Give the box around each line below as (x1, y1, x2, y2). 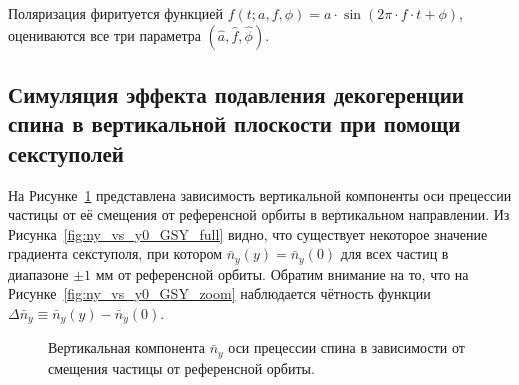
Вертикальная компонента (48, 337, 205, 358)
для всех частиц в (340, 243, 449, 264)
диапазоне (8, 263, 69, 284)
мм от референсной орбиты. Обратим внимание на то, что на (95, 263, 469, 284)
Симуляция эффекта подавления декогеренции (8, 78, 464, 109)
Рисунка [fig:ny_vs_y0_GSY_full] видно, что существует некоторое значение (8, 223, 488, 244)
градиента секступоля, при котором (8, 243, 223, 264)
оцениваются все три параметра (8, 24, 201, 45)
